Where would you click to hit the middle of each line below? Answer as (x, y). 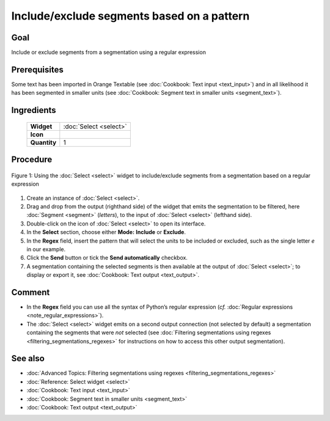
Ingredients (34, 110)
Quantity (43, 142)
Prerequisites (37, 69)
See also (28, 358)
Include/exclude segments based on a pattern (130, 16)
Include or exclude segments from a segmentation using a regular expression (108, 53)
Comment (31, 292)
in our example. (46, 249)
